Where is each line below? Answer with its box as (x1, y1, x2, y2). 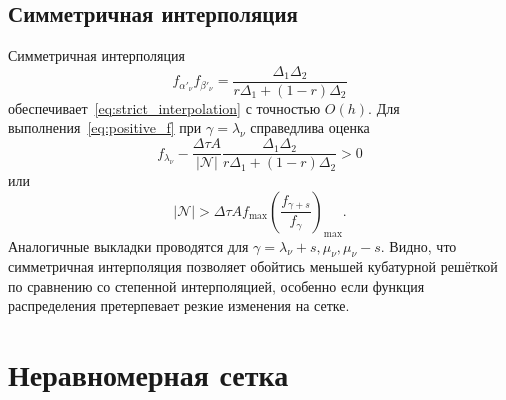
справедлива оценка (250, 117, 370, 138)
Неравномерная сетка (8, 354, 289, 395)
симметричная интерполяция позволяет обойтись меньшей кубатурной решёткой (8, 256, 498, 277)
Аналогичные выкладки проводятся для (8, 235, 249, 256)
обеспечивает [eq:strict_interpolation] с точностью (8, 97, 321, 118)
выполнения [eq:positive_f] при (8, 117, 202, 138)
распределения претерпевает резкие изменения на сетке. (8, 295, 350, 316)
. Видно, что (380, 235, 457, 256)
